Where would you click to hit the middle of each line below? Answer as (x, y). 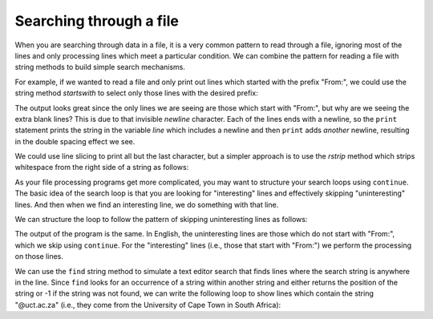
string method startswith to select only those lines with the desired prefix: (136, 93)
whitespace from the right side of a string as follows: (102, 168)
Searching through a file (97, 21)
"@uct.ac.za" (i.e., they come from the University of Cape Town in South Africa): (148, 305)
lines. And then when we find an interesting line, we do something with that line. (147, 204)
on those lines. (39, 256)
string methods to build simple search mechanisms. (100, 67)
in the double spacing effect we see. (75, 141)
